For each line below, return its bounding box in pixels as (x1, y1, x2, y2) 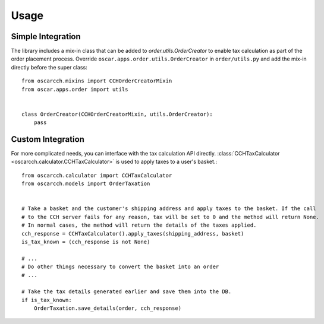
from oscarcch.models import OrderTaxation (21, 180, 150, 187)
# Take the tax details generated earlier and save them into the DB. (21, 288, 232, 295)
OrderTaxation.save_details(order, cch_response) (33, 305, 181, 312)
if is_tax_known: (21, 297, 72, 303)
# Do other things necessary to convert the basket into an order (21, 263, 219, 270)
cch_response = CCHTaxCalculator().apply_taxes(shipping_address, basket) (21, 230, 244, 237)
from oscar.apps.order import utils (21, 86, 128, 93)
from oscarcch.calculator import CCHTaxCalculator (21, 172, 172, 179)
